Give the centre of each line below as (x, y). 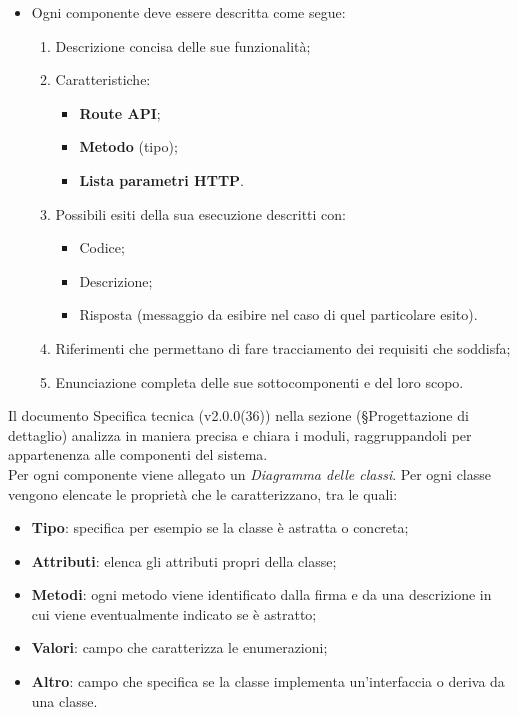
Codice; (102, 247)
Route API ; (120, 112)
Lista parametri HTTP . (162, 179)
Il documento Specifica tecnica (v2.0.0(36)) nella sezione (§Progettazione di (238, 415)
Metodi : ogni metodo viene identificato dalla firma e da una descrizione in (261, 594)
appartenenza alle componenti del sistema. (138, 454)
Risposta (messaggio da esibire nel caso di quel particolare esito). (278, 314)
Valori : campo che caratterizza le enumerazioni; (179, 647)
